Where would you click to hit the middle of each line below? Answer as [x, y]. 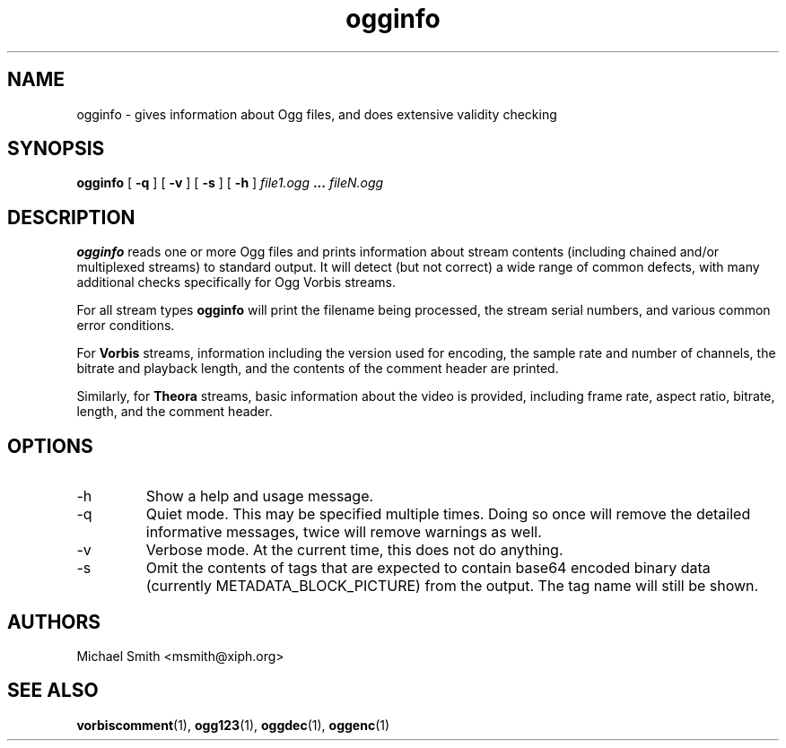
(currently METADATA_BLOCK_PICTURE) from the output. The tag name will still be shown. [452, 586]
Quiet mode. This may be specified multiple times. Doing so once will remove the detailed [448, 514]
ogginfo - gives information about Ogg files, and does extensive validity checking [317, 114]
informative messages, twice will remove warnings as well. [344, 532]
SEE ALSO [53, 691]
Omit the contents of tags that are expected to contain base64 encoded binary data [428, 568]
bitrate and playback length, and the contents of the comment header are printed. [318, 369]
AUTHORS [54, 622]
